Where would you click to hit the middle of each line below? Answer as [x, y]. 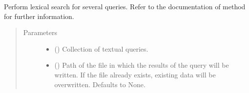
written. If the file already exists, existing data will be [135, 74]
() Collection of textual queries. [101, 48]
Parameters [40, 32]
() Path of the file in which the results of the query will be [142, 65]
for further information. [39, 16]
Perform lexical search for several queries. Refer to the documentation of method [125, 6]
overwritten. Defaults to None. [100, 84]
